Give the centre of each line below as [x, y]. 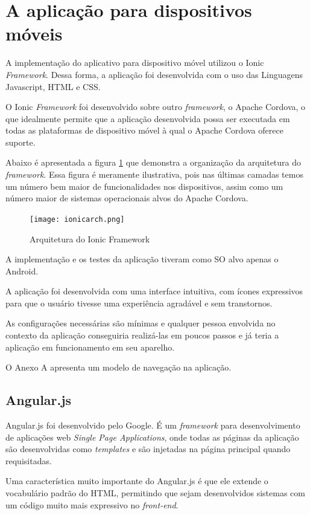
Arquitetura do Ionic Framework [90, 238]
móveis [34, 34]
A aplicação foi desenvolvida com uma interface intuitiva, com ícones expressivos [154, 291]
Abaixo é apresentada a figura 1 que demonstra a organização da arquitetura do [153, 162]
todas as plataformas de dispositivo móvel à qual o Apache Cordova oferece [144, 130]
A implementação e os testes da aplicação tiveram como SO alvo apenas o [142, 259]
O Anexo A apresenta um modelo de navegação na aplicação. [119, 367]
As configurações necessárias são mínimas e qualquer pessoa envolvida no [141, 323]
